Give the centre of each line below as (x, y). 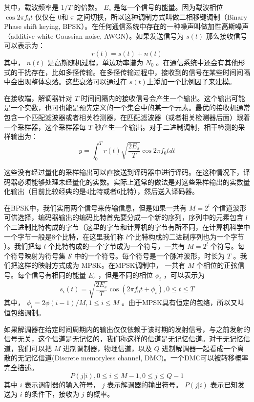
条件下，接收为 (55, 394)
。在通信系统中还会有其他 (197, 62)
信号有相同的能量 (58, 274)
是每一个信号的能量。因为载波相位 (168, 7)
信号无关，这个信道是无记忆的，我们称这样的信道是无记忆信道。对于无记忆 (124, 339)
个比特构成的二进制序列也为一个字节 (186, 236)
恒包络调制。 (24, 313)
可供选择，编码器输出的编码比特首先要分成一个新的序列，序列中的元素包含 (124, 217)
